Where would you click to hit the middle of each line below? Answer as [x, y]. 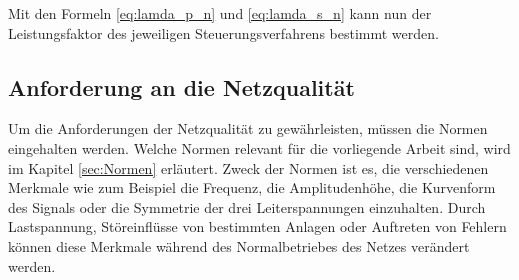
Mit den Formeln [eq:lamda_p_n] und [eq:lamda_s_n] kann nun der [220, 13]
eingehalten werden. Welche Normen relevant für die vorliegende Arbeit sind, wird [259, 147]
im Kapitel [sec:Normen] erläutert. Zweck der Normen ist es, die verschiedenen [248, 167]
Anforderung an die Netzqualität [181, 86]
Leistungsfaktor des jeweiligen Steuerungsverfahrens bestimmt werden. [223, 32]
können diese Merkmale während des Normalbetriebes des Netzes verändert [239, 245]
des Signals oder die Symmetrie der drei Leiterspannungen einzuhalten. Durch [247, 206]
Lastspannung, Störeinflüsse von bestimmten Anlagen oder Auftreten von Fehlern [257, 226]
